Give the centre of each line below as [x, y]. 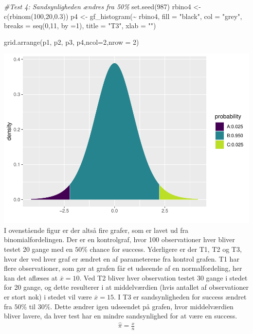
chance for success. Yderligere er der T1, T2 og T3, [166, 249]
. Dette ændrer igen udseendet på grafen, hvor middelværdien [142, 306]
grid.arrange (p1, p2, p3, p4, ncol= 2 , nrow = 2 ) [72, 42]
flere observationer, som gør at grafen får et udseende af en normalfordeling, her [123, 268]
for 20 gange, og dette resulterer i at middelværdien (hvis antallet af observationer [126, 287]
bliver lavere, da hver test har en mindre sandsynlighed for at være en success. [121, 316]
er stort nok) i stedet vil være [48, 297]
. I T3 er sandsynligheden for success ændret [180, 297]
